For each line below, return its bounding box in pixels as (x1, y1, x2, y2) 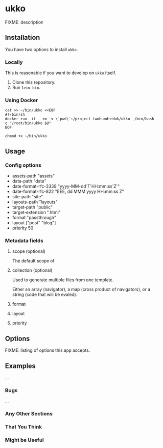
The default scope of (12, 258, 55, 264)
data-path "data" (12, 178, 47, 184)
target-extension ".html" (12, 210, 61, 215)
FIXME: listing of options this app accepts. (5, 347, 90, 353)
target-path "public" (12, 204, 53, 210)
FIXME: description (5, 19, 44, 25)
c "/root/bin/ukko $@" (5, 121, 51, 126)
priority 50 (12, 225, 34, 231)
